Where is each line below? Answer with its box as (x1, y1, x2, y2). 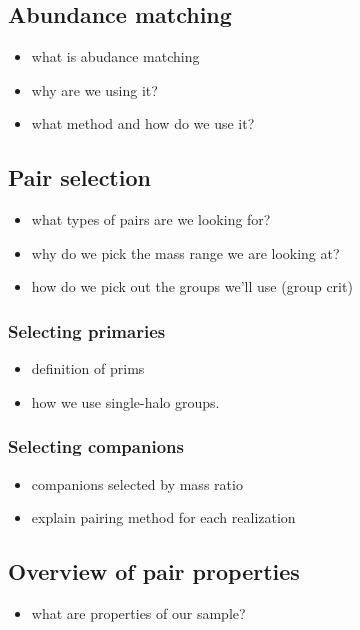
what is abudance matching (31, 46, 200, 67)
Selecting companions (8, 434, 184, 459)
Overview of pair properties (8, 556, 300, 587)
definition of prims (31, 358, 145, 379)
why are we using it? (31, 79, 158, 100)
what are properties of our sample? (31, 602, 246, 623)
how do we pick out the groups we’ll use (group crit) (31, 276, 353, 297)
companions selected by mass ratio (31, 473, 243, 494)
